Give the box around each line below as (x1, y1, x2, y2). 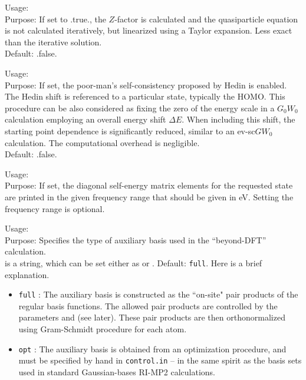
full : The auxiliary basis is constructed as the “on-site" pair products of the (18, 288, 298, 300)
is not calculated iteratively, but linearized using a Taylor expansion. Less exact (5, 24, 292, 37)
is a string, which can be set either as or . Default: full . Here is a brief (5, 256, 262, 269)
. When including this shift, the (182, 113, 295, 125)
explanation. (5, 268, 50, 280)
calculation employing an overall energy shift (5, 113, 166, 125)
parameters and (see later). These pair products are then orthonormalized (18, 311, 285, 323)
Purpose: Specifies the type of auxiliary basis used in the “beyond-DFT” (5, 233, 266, 246)
